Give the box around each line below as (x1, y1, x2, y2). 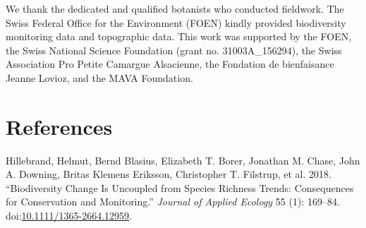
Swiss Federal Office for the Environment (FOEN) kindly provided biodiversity (6, 15, 346, 30)
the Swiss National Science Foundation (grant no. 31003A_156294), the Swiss (6, 42, 342, 57)
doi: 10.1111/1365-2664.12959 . (6, 208, 132, 223)
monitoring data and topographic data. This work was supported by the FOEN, (6, 29, 352, 44)
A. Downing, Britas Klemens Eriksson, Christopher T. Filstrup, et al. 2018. (6, 167, 331, 181)
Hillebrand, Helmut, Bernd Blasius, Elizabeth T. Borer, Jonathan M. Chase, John (6, 152, 360, 167)
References (6, 112, 113, 140)
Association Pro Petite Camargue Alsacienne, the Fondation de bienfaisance (6, 56, 334, 71)
